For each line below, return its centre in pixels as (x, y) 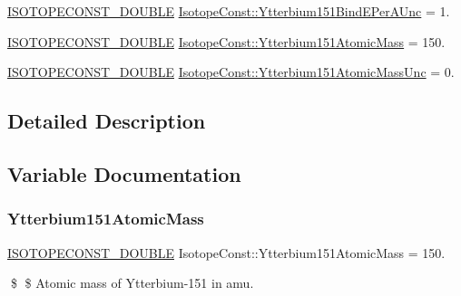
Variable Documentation (124, 173)
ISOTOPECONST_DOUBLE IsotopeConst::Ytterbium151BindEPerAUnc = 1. (229, 11)
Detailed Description (107, 121)
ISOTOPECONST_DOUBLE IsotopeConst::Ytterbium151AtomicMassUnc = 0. (231, 72)
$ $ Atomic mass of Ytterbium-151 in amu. (132, 283)
